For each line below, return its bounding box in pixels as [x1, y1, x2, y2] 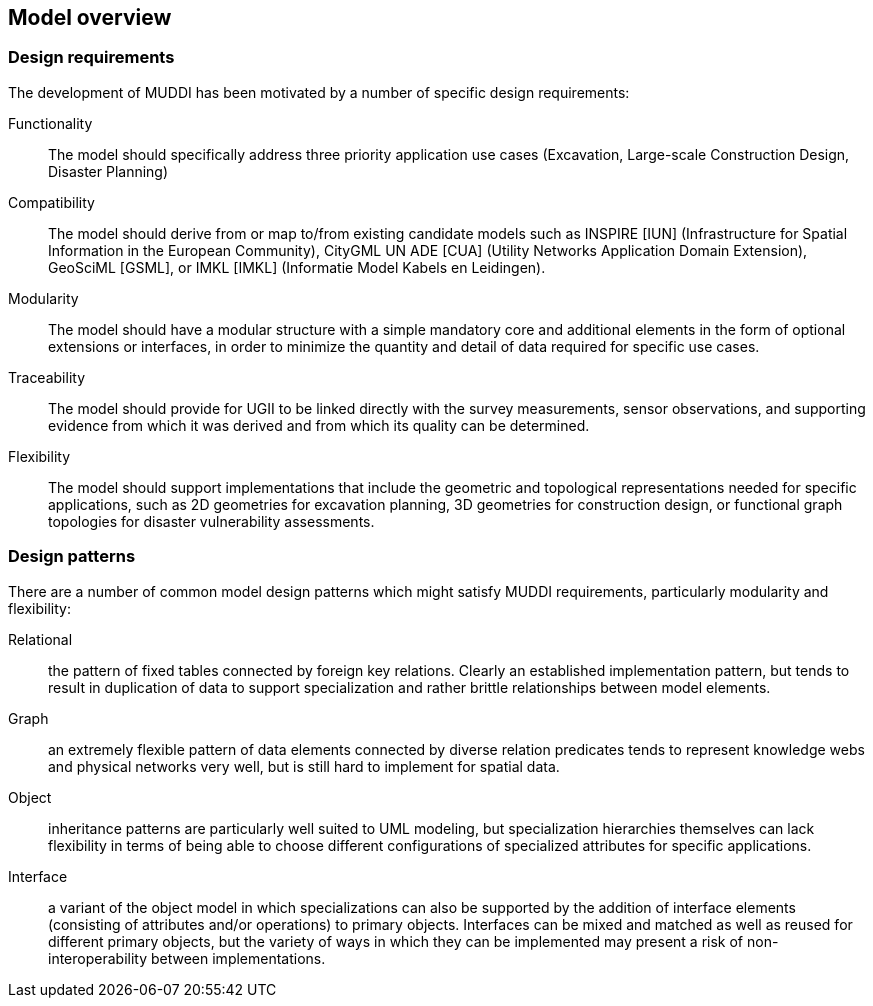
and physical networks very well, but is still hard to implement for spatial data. [48, 757, 560, 775]
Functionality [8, 114, 93, 132]
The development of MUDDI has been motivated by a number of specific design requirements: [8, 83, 630, 101]
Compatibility [8, 193, 95, 211]
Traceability [8, 368, 85, 386]
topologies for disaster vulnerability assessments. [48, 512, 375, 530]
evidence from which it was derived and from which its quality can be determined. [48, 416, 590, 434]
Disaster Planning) [48, 162, 169, 180]
